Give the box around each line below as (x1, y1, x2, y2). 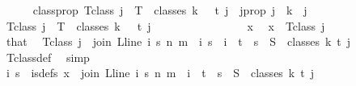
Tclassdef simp (6, 48, 90, 65)
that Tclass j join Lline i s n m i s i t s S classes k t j (6, 33, 351, 50)
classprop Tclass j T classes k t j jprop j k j (32, 2, 307, 18)
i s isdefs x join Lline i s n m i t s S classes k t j (6, 64, 314, 81)
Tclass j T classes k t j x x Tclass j (6, 17, 325, 34)
